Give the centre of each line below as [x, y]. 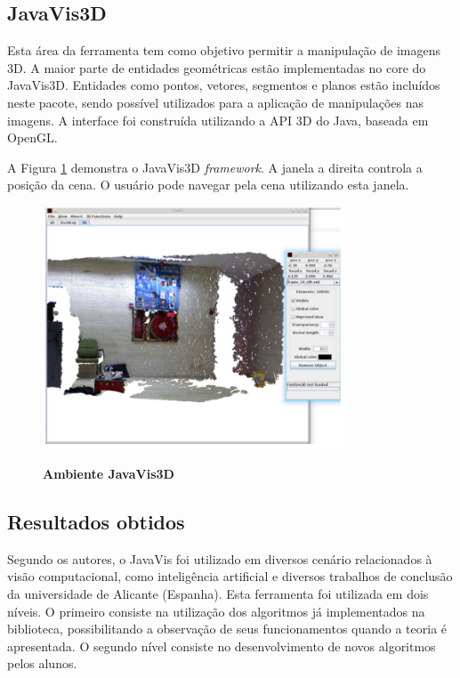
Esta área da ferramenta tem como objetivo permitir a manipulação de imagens [224, 50]
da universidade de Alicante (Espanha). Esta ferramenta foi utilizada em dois [218, 593]
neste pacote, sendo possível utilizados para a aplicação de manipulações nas [215, 102]
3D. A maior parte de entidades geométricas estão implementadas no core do [217, 67]
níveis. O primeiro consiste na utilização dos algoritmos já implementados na [216, 611]
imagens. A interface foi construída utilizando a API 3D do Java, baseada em [218, 120]
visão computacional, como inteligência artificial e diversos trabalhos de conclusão [230, 576]
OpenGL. [32, 137]
